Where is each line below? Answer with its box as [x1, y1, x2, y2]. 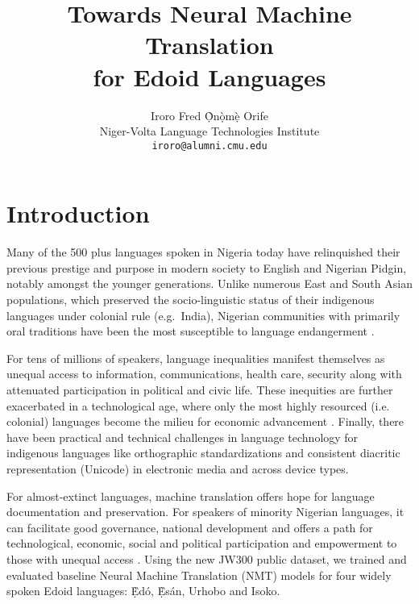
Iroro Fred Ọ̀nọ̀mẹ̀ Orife [151, 106, 268, 123]
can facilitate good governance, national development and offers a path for [6, 519, 373, 535]
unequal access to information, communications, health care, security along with [6, 365, 402, 382]
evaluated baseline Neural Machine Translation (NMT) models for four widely [6, 566, 392, 583]
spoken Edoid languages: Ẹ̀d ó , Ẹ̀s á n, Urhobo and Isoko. [6, 582, 280, 599]
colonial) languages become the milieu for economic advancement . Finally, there [6, 413, 404, 430]
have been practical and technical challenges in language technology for [6, 428, 359, 445]
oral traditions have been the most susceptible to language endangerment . [6, 323, 375, 339]
